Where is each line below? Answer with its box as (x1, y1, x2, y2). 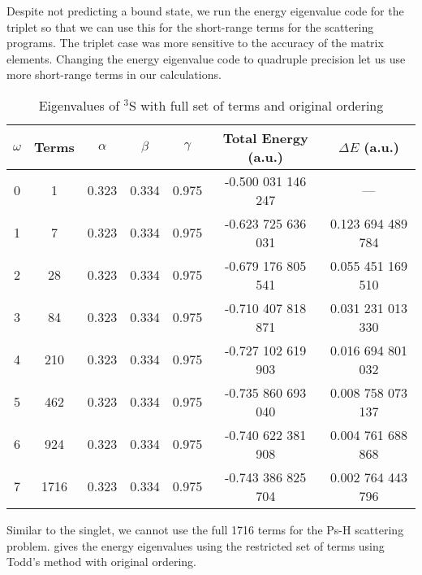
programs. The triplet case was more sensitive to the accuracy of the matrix (6, 34, 384, 51)
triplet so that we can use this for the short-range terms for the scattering (6, 18, 374, 35)
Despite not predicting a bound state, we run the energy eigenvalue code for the (6, 2, 404, 19)
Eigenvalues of (38, 95, 120, 115)
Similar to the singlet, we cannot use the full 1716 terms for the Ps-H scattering (6, 521, 404, 538)
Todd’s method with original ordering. (6, 553, 196, 570)
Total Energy (222, 128, 308, 147)
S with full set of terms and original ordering (128, 95, 384, 115)
